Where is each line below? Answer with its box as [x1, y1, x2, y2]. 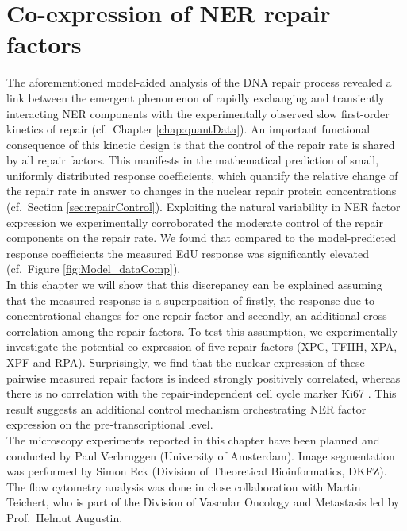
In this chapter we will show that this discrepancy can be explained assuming [6, 276, 382, 293]
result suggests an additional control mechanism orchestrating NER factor [6, 400, 367, 417]
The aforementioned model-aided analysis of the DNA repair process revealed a [6, 74, 392, 90]
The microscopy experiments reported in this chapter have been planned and [6, 431, 380, 448]
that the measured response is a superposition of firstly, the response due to [6, 291, 375, 308]
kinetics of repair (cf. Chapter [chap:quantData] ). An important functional [6, 121, 371, 137]
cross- [363, 307, 391, 324]
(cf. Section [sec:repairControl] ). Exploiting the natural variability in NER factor [6, 198, 401, 215]
